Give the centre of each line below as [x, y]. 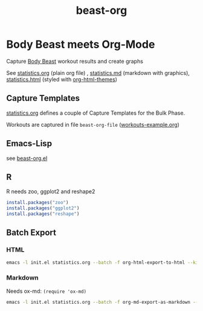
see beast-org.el [27, 158]
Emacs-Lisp [29, 143]
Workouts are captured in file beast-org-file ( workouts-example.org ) [93, 124]
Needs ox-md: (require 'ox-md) [46, 291]
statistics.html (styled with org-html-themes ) [62, 79]
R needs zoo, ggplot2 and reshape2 [51, 191]
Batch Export [31, 233]
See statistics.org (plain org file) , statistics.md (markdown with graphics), [98, 72]
